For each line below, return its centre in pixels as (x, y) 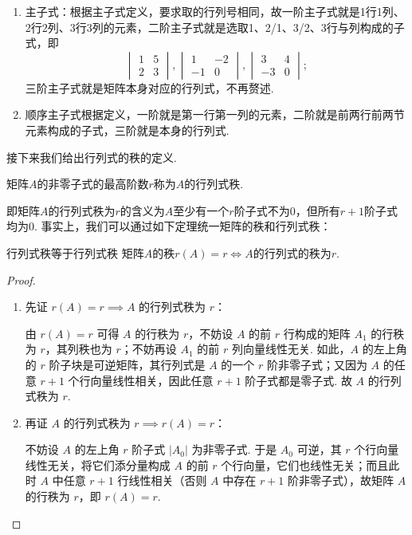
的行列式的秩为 (292, 252)
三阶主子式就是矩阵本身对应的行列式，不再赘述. (149, 87)
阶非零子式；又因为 (317, 364)
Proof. (21, 279)
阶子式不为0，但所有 (287, 210)
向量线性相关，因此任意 (152, 380)
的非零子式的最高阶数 (93, 184)
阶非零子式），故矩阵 (341, 480)
